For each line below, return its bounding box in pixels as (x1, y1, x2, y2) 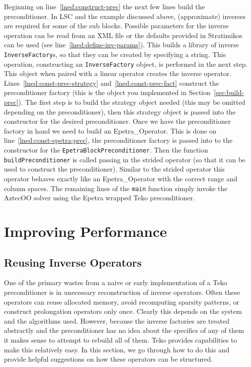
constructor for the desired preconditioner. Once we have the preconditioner (4, 116, 231, 126)
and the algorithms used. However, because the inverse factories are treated (4, 315, 230, 326)
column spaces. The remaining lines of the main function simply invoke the (4, 183, 228, 193)
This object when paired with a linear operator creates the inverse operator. (4, 68, 231, 78)
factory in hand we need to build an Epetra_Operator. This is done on (4, 125, 217, 135)
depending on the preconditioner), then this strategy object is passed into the (4, 106, 236, 116)
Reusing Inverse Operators (4, 254, 142, 270)
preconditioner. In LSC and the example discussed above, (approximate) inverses (4, 11, 246, 21)
